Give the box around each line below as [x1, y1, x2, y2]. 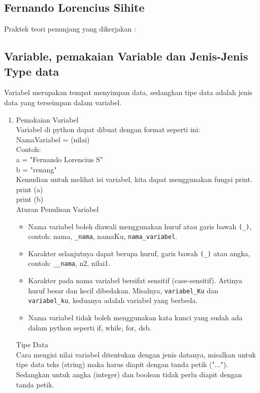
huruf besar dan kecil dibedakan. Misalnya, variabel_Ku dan [28, 285, 218, 295]
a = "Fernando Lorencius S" [16, 154, 103, 164]
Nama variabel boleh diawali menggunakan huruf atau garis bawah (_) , [28, 221, 252, 231]
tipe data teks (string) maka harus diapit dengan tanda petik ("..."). [16, 359, 229, 370]
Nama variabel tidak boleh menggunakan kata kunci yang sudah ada [28, 312, 243, 323]
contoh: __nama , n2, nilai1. [28, 258, 111, 268]
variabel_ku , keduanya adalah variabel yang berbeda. [28, 295, 198, 306]
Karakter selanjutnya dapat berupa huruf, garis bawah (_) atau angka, [28, 248, 250, 258]
